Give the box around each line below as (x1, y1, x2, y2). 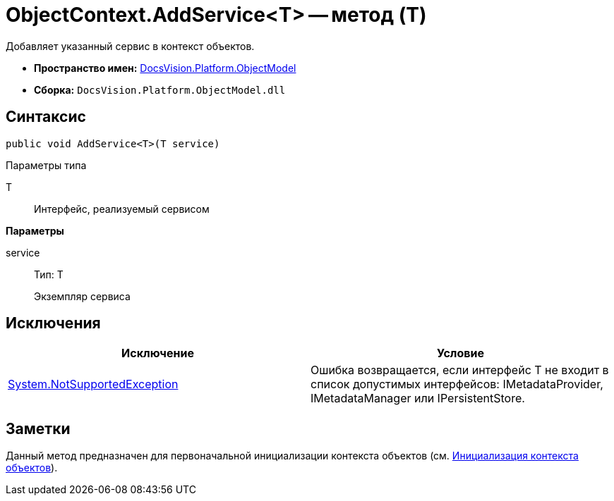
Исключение (121, 346, 194, 361)
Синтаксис (6, 108, 86, 126)
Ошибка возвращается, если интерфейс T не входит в (311, 363, 609, 378)
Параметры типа (6, 159, 87, 171)
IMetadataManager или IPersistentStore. (311, 391, 525, 406)
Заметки (6, 419, 71, 438)
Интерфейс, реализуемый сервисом (34, 202, 210, 215)
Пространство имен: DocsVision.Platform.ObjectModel (34, 61, 296, 74)
